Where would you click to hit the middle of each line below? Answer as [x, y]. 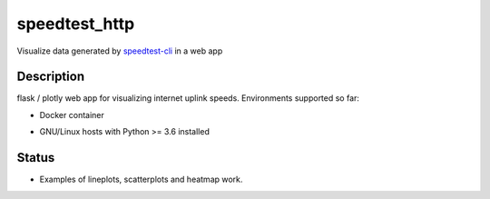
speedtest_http [76, 24]
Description [51, 77]
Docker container [72, 114]
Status [36, 158]
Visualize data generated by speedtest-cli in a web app [120, 51]
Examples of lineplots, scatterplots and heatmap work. [141, 179]
